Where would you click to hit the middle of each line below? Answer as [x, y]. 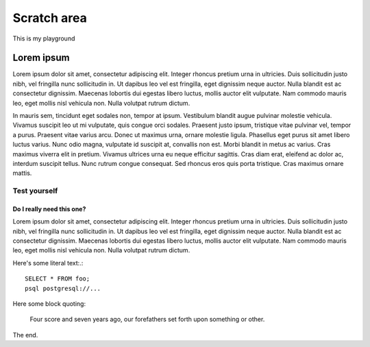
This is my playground [44, 38]
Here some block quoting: [49, 304]
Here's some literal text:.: [48, 263]
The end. [25, 335]
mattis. [22, 173]
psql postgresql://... [63, 288]
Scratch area [50, 18]
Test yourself [35, 191]
